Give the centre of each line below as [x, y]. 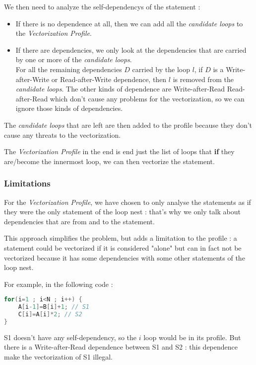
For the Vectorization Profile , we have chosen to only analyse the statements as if [128, 202]
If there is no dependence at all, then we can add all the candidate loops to [129, 23]
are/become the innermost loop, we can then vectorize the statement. [109, 161]
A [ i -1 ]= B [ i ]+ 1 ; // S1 [54, 307]
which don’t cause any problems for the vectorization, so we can [147, 98]
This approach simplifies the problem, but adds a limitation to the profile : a [121, 238]
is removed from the [203, 79]
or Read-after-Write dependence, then [109, 79]
